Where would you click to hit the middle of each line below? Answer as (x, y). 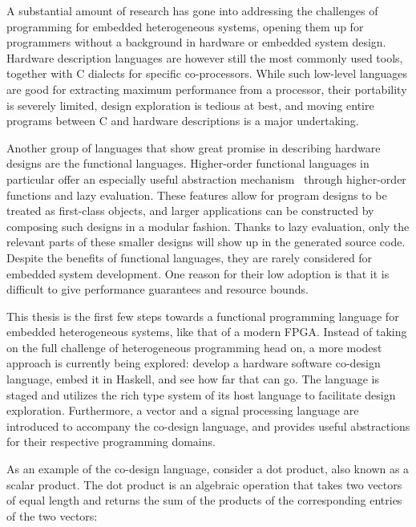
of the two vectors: (52, 515)
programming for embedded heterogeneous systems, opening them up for (185, 26)
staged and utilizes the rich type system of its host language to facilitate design (201, 394)
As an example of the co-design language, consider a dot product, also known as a (208, 469)
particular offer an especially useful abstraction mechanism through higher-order (206, 178)
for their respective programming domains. (111, 442)
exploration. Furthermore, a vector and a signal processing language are (183, 410)
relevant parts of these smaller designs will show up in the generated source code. (206, 242)
